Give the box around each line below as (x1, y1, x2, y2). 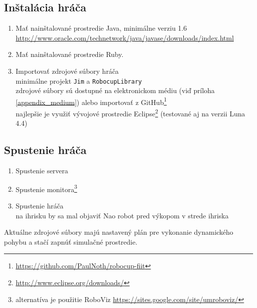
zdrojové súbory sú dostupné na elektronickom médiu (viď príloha (15, 85, 215, 96)
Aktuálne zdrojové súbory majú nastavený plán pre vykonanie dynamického (4, 227, 233, 237)
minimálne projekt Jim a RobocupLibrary (15, 75, 142, 86)
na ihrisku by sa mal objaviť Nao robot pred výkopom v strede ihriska (15, 210, 229, 220)
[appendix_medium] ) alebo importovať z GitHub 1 (15, 95, 167, 107)
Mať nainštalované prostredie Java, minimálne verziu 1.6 (15, 23, 187, 33)
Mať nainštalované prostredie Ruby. (15, 49, 124, 59)
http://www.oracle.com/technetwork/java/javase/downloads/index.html (15, 32, 234, 43)
